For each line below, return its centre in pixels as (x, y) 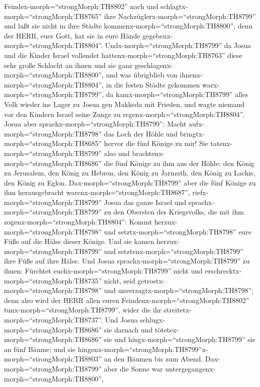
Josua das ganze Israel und (145, 202)
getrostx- (151, 280)
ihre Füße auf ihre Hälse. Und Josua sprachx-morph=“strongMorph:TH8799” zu (127, 261)
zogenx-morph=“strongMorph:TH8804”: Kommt (78, 222)
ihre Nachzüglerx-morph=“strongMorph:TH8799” (180, 16)
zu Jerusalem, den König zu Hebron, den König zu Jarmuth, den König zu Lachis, (130, 173)
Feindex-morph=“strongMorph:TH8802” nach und (81, 6)
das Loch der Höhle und (141, 133)
